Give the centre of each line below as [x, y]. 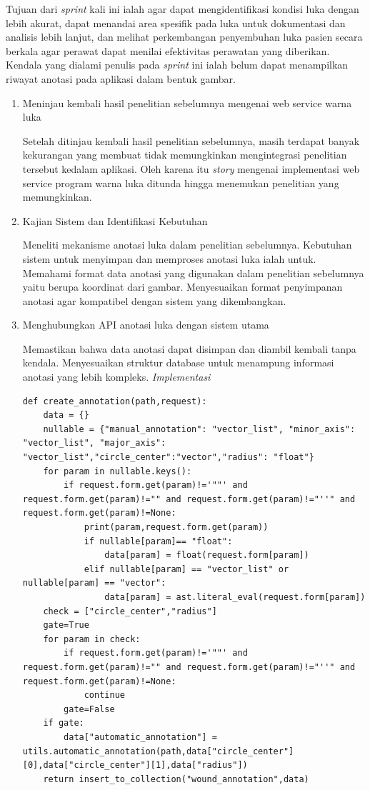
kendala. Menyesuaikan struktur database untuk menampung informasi [178, 362]
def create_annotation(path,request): [115, 401]
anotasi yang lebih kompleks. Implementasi [116, 377]
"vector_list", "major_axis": [94, 443]
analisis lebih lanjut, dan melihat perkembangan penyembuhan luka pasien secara [184, 37]
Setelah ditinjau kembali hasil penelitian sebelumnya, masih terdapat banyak [191, 140]
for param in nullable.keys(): [117, 471]
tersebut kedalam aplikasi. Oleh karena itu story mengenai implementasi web [191, 168]
